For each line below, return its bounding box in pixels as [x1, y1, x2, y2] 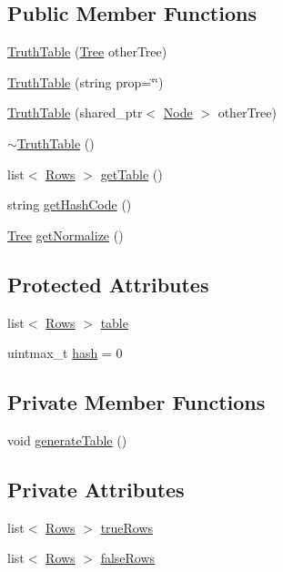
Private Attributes [7, 475, 185, 503]
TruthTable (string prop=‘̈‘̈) [7, 72, 164, 91]
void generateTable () [7, 430, 127, 449]
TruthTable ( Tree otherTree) [7, 42, 167, 61]
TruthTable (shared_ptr [7, 103, 143, 122]
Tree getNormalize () [7, 225, 124, 244]
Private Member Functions [7, 388, 266, 416]
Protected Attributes [7, 270, 209, 298]
